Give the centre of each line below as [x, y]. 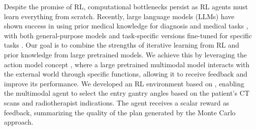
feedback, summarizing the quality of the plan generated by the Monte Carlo [120, 112]
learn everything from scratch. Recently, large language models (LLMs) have [119, 16]
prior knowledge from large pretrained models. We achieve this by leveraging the [126, 54]
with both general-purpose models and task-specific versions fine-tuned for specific [128, 35]
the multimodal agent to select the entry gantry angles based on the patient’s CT [127, 93]
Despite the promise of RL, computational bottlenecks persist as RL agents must [126, 6]
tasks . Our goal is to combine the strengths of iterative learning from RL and [122, 45]
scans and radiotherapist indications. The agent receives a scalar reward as [117, 102]
